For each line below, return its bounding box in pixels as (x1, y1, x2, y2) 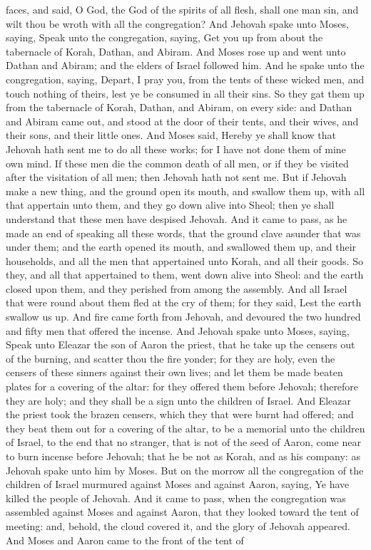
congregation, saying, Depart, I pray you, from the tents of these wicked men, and (6, 71, 365, 86)
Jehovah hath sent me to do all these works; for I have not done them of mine (6, 141, 346, 156)
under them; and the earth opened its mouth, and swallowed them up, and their (6, 239, 357, 254)
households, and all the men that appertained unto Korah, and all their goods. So (6, 253, 363, 268)
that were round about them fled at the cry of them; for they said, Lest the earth (6, 295, 362, 310)
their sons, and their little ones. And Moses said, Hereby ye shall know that (6, 128, 337, 142)
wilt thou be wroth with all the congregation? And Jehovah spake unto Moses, (6, 16, 349, 31)
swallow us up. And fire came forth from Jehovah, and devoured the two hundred (6, 309, 361, 324)
